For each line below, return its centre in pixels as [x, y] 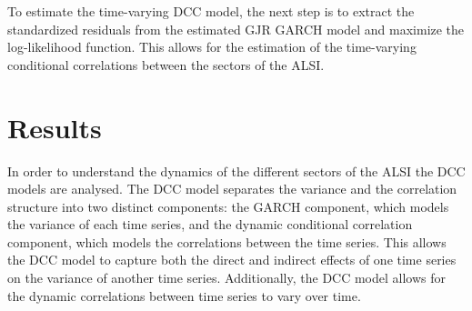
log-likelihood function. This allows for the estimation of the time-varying [212, 47]
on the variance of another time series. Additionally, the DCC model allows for [227, 278]
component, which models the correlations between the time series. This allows [227, 241]
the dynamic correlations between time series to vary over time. [184, 295]
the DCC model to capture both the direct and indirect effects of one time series [232, 260]
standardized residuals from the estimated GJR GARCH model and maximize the [236, 29]
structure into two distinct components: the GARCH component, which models [228, 206]
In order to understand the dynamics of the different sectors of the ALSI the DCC [236, 171]
